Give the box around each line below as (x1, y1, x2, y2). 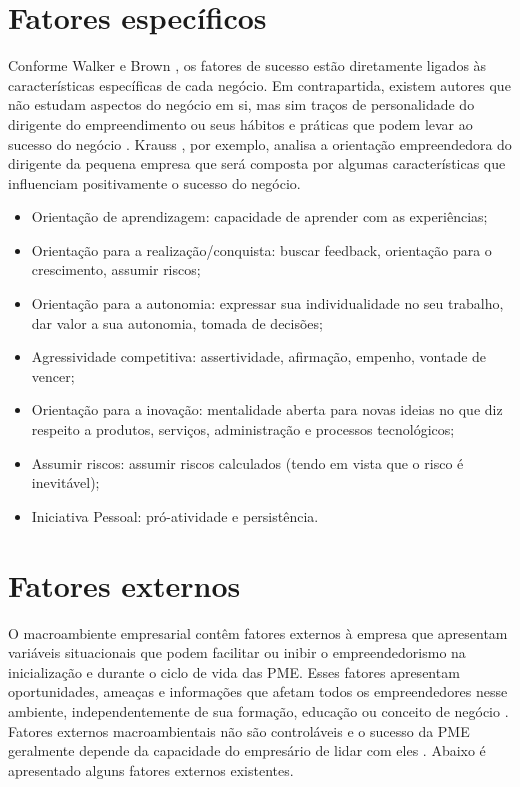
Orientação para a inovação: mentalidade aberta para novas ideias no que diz (31, 399, 503, 420)
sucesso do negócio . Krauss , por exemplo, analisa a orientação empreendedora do (8, 133, 512, 154)
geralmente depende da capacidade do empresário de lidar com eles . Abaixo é (8, 740, 486, 761)
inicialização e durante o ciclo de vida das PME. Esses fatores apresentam (8, 661, 460, 682)
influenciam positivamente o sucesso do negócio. (8, 172, 301, 193)
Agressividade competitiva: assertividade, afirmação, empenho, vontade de (31, 346, 487, 367)
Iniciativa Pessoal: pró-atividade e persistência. (31, 505, 319, 526)
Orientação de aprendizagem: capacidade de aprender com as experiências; (31, 206, 488, 227)
